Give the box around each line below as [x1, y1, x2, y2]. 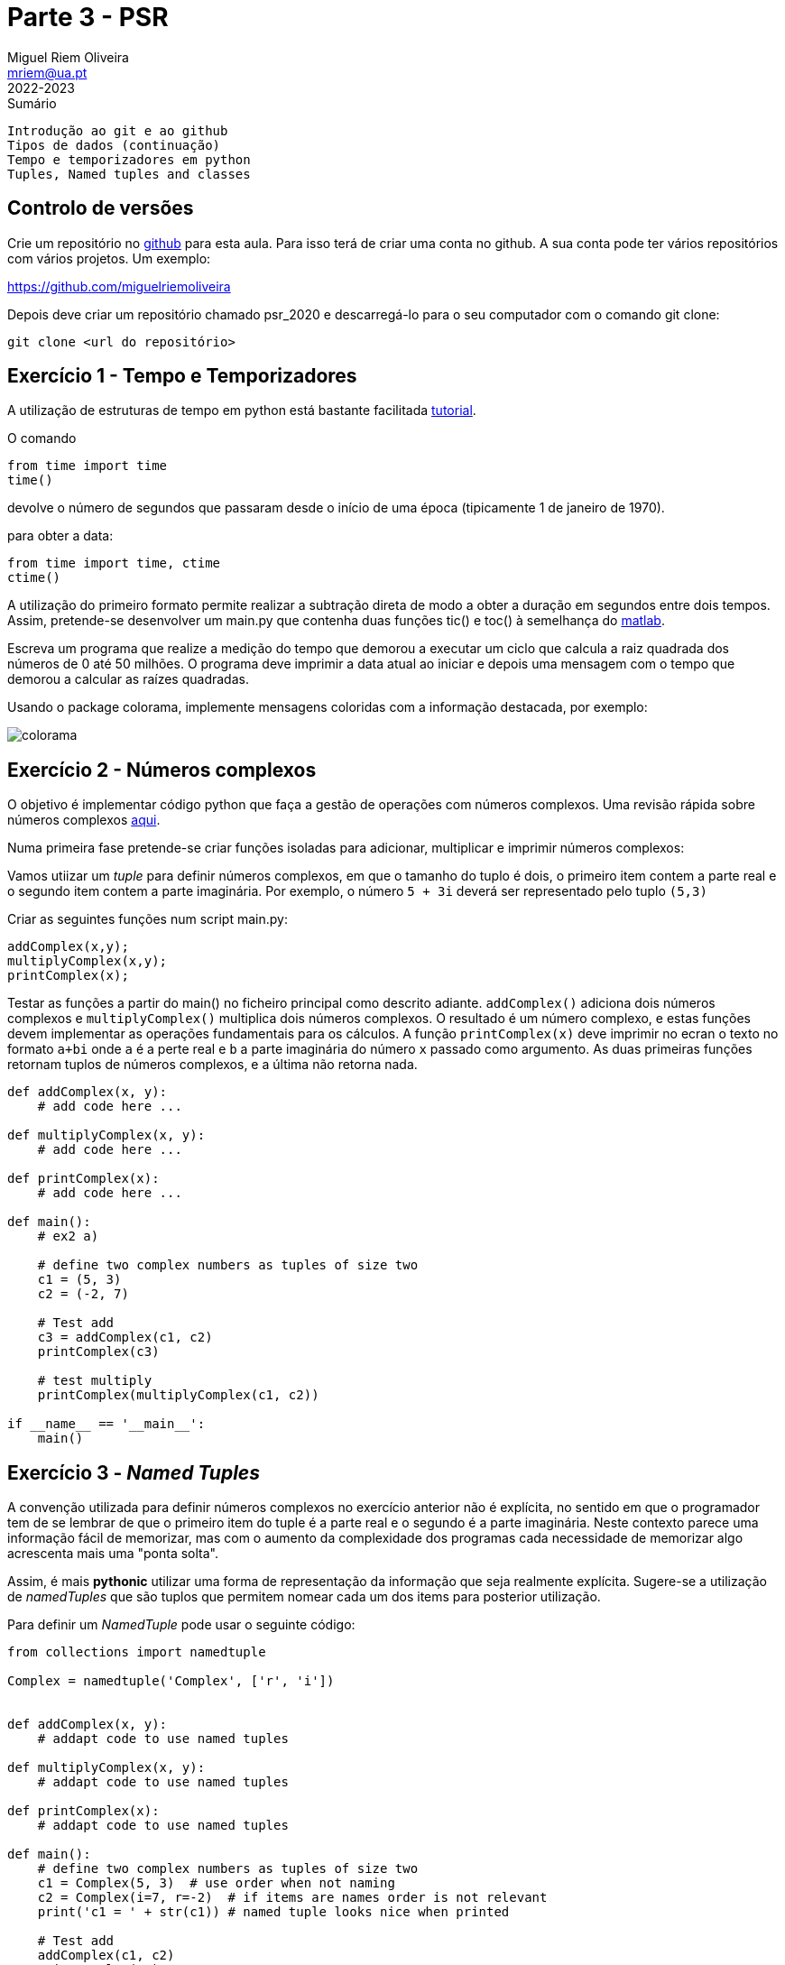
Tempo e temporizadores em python [7, 152, 251, 167]
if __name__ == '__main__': [7, 1416, 206, 1432]
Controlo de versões [7, 197, 194, 220]
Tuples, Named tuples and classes [7, 166, 251, 181]
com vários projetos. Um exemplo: [7, 250, 211, 266]
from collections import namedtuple [7, 1645, 266, 1660]
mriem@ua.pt [7, 64, 88, 80]
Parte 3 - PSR [7, 2, 169, 32]
